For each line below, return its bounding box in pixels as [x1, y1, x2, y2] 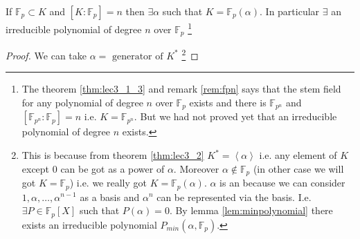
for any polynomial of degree [21, 95, 143, 109]
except [21, 161, 50, 175]
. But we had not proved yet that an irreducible [134, 109, 337, 124]
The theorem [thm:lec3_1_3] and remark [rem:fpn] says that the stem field [21, 82, 341, 96]
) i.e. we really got [69, 175, 147, 190]
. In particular [260, 4, 320, 18]
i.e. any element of [259, 148, 337, 162]
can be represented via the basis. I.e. [156, 189, 312, 204]
